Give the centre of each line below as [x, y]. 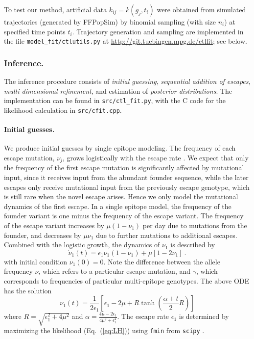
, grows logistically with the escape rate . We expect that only [155, 157]
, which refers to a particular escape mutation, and [115, 271]
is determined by [204, 316]
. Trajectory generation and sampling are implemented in [158, 31]
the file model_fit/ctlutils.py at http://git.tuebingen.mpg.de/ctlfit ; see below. [126, 41]
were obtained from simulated [201, 9]
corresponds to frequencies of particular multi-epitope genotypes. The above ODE [127, 280]
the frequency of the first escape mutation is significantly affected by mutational [124, 168]
